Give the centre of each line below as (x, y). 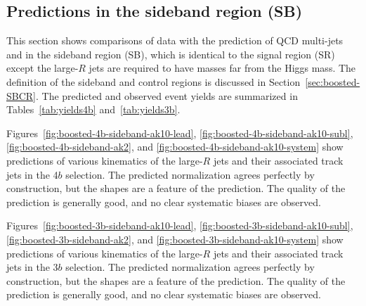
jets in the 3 (32, 267)
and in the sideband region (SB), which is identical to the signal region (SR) (171, 54)
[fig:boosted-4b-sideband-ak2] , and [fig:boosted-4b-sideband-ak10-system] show (175, 147)
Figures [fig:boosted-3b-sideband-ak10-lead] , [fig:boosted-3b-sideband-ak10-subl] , (180, 225)
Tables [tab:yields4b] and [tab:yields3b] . (93, 109)
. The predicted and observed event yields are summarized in (167, 95)
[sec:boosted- (333, 81)
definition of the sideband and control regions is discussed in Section (153, 81)
